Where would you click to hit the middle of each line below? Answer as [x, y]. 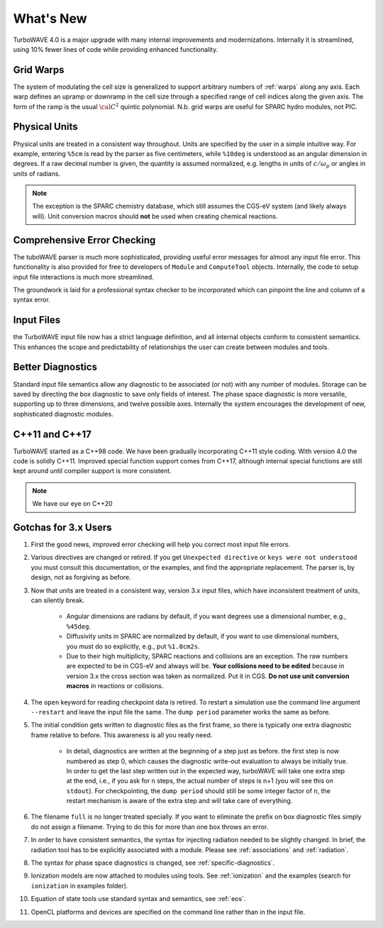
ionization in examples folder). [79, 885]
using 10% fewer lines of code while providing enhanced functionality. [116, 49]
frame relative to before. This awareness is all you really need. [122, 735]
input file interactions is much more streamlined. [83, 277]
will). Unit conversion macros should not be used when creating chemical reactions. [155, 216]
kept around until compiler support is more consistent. [92, 471]
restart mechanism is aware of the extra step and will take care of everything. [179, 801]
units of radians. [37, 173]
